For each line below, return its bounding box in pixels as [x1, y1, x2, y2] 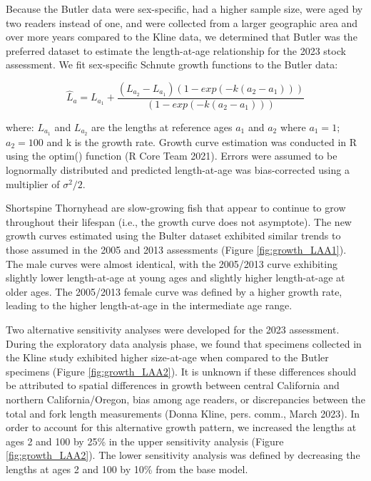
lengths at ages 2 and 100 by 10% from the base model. [6, 461, 248, 476]
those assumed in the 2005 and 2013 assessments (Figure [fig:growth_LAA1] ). [6, 242, 347, 257]
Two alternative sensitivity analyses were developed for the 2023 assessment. [6, 321, 340, 336]
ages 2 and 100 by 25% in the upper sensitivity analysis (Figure [6, 433, 284, 448]
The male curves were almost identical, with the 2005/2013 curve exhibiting [6, 256, 337, 271]
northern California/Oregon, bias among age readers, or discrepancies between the [6, 391, 365, 406]
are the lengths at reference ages [91, 120, 233, 134]
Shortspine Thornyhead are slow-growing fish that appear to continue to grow [6, 200, 346, 215]
